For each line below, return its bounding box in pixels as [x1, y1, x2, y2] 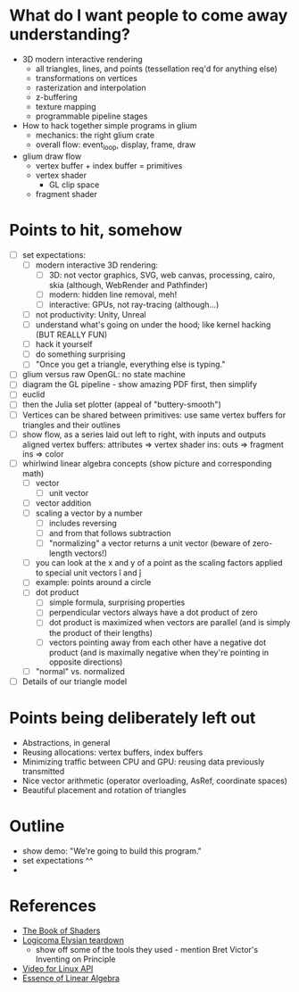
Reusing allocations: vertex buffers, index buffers [21, 747, 203, 757]
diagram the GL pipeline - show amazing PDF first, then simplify [21, 379, 257, 390]
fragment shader [35, 188, 98, 199]
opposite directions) [48, 657, 123, 667]
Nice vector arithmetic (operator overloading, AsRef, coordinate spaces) [21, 775, 288, 786]
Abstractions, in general [21, 737, 111, 748]
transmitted [21, 765, 65, 776]
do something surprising [35, 349, 126, 360]
